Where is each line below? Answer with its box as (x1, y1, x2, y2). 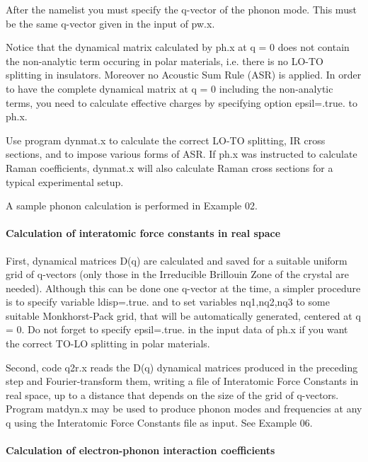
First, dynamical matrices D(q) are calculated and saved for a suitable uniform (6, 253, 347, 267)
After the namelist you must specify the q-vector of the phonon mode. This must (6, 2, 357, 16)
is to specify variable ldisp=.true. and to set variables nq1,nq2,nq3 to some (6, 294, 330, 309)
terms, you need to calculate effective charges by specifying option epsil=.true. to (6, 95, 357, 110)
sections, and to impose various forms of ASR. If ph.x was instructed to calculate (6, 146, 357, 161)
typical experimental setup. (6, 174, 124, 189)
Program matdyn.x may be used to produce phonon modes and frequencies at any (6, 401, 362, 416)
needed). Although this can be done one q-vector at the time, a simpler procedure (6, 280, 361, 295)
